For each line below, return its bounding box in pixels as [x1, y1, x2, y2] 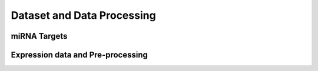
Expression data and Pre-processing [11, 50, 148, 60]
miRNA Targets [11, 31, 68, 41]
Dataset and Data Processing [11, 9, 156, 22]
